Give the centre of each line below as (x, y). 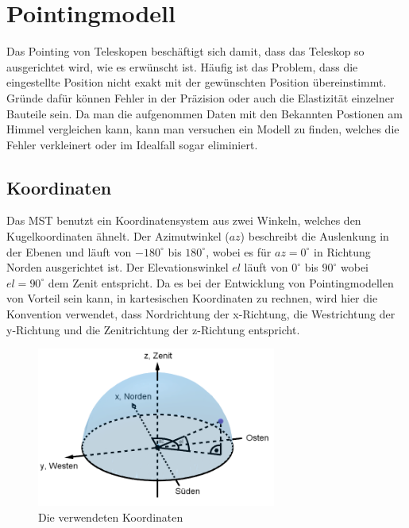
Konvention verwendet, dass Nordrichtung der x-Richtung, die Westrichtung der (201, 314)
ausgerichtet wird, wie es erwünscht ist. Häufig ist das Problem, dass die (182, 66)
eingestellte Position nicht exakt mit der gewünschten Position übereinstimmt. (197, 82)
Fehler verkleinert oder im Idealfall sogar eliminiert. (132, 144)
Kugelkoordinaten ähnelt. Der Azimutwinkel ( (118, 236)
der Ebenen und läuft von (69, 251)
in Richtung (342, 251)
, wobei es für (239, 251)
